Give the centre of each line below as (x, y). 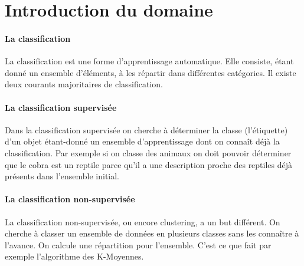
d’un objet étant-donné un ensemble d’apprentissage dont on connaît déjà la (142, 141)
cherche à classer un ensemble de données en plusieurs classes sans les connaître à (152, 233)
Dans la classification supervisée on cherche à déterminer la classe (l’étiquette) (146, 129)
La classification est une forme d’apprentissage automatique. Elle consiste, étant (149, 61)
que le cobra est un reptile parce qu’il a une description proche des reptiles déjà (149, 164)
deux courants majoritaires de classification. (84, 84)
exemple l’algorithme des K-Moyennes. (74, 256)
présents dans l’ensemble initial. (62, 176)
